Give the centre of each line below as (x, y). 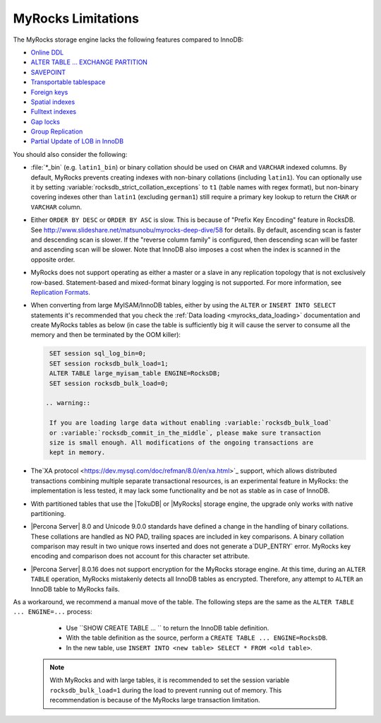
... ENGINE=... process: (53, 612)
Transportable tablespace (68, 82)
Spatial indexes (53, 102)
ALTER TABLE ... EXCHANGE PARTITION (89, 62)
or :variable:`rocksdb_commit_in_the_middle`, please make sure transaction (185, 433)
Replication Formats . (61, 292)
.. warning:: (68, 403)
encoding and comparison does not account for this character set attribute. (140, 556)
